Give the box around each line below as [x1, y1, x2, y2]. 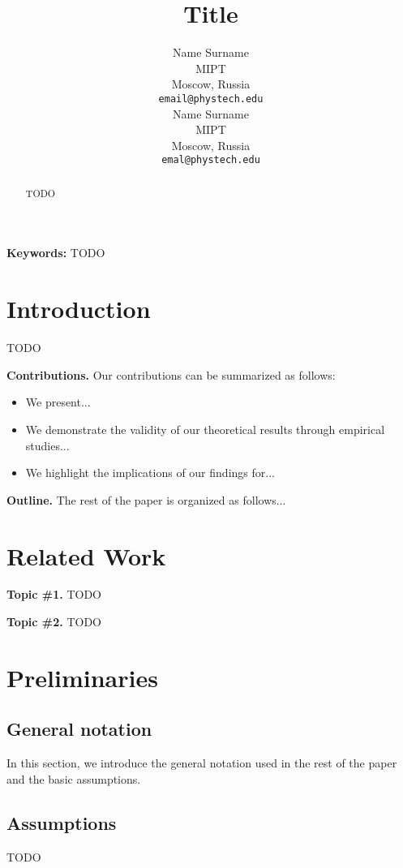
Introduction [6, 292, 151, 325]
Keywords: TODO [6, 244, 105, 261]
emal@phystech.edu [161, 154, 260, 166]
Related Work [6, 539, 166, 572]
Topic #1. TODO [6, 586, 102, 603]
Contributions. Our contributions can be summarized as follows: [6, 366, 336, 383]
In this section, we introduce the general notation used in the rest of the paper [6, 754, 397, 771]
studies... [25, 436, 70, 453]
